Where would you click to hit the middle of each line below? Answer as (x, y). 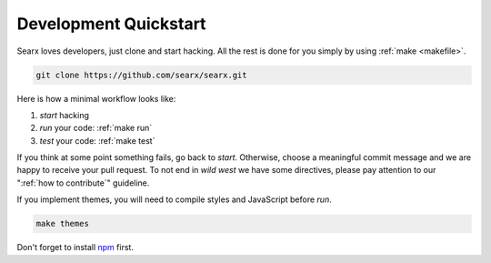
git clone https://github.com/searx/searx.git (141, 75)
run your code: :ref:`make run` (96, 128)
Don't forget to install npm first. (75, 248)
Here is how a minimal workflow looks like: (96, 98)
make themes (63, 224)
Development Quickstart (111, 24)
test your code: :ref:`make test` (97, 140)
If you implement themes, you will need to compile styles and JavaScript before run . (174, 199)
